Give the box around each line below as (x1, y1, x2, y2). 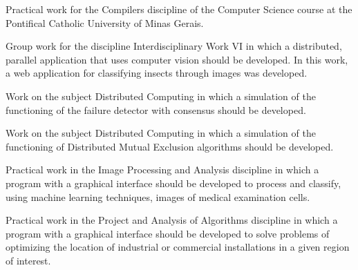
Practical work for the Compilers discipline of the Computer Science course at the (6, 2, 352, 16)
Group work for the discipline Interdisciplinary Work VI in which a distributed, (6, 39, 342, 53)
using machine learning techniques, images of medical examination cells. (6, 189, 310, 204)
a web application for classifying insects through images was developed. (6, 66, 308, 80)
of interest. (6, 253, 51, 267)
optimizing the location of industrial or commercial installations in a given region (6, 240, 350, 254)
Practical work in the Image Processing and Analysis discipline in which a (6, 162, 319, 177)
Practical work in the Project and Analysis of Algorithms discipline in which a (6, 213, 338, 227)
